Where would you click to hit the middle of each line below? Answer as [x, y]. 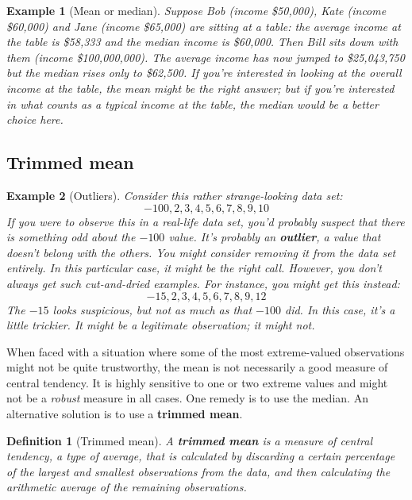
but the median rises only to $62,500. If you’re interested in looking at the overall [204, 73]
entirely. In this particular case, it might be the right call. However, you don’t [194, 268]
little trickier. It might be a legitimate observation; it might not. [161, 325]
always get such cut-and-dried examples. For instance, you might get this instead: [203, 283]
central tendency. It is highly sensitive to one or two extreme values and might [197, 382]
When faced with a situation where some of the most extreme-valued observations [206, 351]
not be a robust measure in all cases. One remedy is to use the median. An [187, 398]
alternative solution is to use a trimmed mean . [125, 414]
